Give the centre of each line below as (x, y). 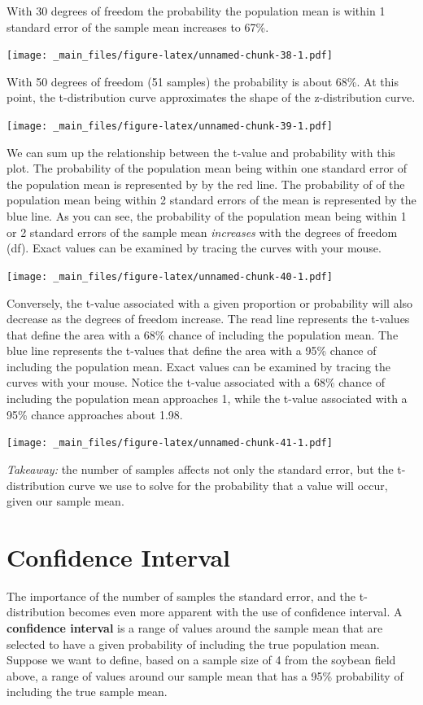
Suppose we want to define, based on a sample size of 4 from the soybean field (201, 660)
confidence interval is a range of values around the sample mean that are (195, 628)
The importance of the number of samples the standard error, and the (181, 596)
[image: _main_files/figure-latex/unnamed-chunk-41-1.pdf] (170, 443)
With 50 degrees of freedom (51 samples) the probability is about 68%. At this (203, 81)
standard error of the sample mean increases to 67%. (138, 26)
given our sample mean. (65, 501)
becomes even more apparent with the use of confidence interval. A (235, 612)
